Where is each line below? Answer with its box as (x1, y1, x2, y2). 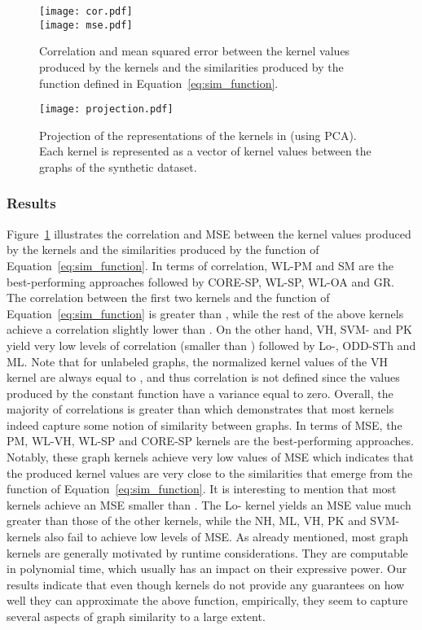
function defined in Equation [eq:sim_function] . (39, 74, 279, 91)
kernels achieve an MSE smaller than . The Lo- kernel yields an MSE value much (7, 496, 411, 513)
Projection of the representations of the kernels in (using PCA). (39, 126, 357, 143)
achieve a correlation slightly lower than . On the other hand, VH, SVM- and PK (7, 321, 412, 338)
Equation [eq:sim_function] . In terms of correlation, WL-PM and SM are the (7, 256, 394, 273)
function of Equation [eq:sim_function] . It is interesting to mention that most (7, 480, 397, 497)
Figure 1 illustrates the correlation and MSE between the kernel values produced (7, 225, 411, 242)
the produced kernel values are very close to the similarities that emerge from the (7, 464, 413, 481)
